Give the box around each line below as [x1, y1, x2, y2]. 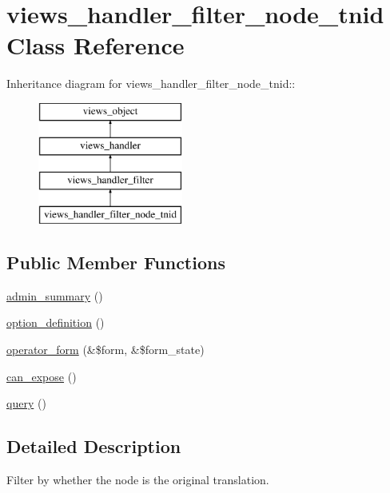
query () [6, 395, 46, 411]
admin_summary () [6, 287, 103, 304]
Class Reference [6, 29, 185, 62]
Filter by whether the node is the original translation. [6, 471, 269, 488]
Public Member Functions [6, 250, 225, 275]
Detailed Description [6, 434, 181, 459]
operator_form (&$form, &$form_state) [6, 341, 205, 358]
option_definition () [6, 314, 105, 331]
